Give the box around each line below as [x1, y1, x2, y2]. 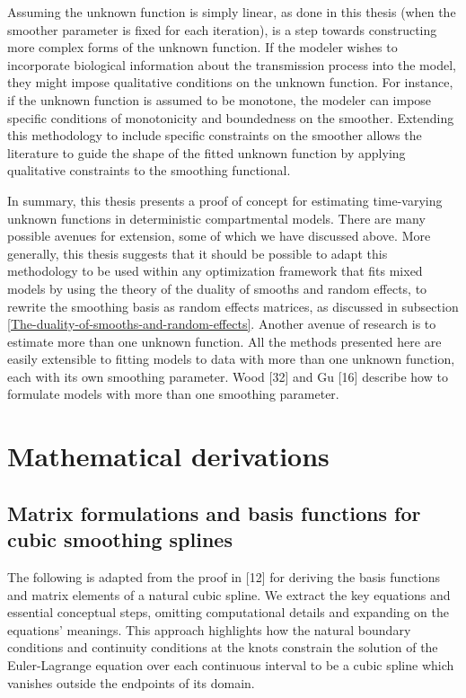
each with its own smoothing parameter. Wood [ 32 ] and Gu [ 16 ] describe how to [7, 367, 448, 385]
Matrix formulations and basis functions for [7, 499, 421, 526]
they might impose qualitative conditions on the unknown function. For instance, [7, 73, 453, 92]
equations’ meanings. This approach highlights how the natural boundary [7, 620, 411, 639]
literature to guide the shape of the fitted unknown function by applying [7, 143, 406, 162]
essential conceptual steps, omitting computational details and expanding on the [7, 603, 449, 622]
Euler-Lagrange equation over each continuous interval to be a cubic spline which [7, 656, 454, 674]
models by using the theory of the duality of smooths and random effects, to [7, 278, 427, 297]
